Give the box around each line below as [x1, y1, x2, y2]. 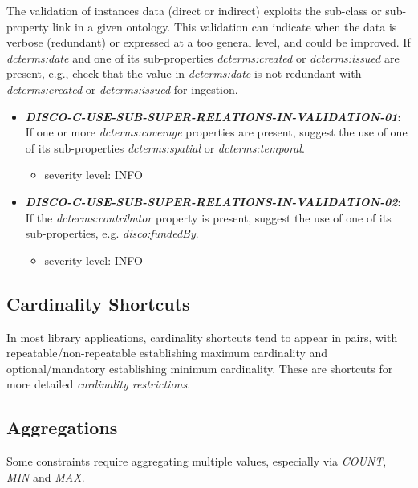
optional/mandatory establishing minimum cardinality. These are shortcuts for [6, 360, 393, 376]
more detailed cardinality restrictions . [6, 376, 191, 392]
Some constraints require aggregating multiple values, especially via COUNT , [6, 453, 387, 470]
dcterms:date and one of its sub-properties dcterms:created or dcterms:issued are [6, 49, 400, 66]
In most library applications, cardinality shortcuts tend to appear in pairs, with [6, 328, 398, 345]
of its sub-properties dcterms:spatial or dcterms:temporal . [25, 139, 305, 156]
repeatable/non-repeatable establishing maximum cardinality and [6, 344, 328, 361]
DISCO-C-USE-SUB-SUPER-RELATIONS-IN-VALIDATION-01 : [25, 108, 401, 124]
